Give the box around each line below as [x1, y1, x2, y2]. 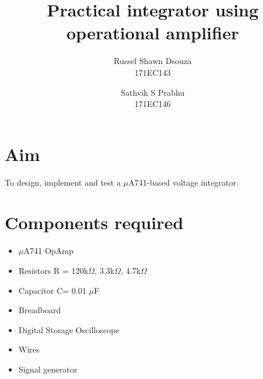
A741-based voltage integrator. [128, 176, 239, 188]
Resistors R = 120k [18, 264, 89, 276]
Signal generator [18, 363, 77, 375]
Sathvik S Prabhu [120, 86, 185, 98]
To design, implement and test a [5, 176, 121, 188]
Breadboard [18, 304, 61, 316]
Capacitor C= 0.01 [18, 284, 86, 296]
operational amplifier [66, 21, 239, 45]
